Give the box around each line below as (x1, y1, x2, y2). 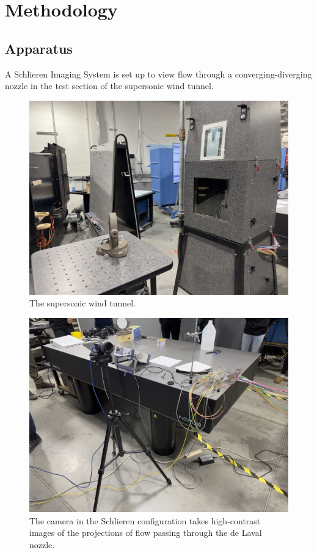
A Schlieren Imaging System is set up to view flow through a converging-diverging (5, 67, 312, 80)
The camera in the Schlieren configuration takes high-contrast (29, 514, 261, 527)
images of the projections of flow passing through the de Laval (29, 526, 262, 539)
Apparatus (5, 38, 73, 57)
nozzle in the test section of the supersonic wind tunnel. (5, 79, 214, 92)
